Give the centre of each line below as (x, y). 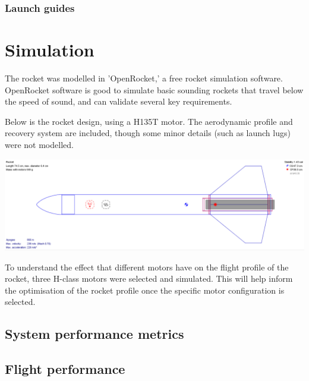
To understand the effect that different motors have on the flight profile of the (147, 267)
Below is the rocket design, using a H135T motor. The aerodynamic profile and (149, 121)
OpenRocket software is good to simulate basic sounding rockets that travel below (154, 89)
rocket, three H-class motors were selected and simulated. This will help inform (149, 278)
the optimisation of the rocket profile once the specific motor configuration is (145, 290)
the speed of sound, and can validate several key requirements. (119, 101)
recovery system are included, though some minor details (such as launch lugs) (148, 133)
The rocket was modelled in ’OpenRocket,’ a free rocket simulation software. (144, 78)
